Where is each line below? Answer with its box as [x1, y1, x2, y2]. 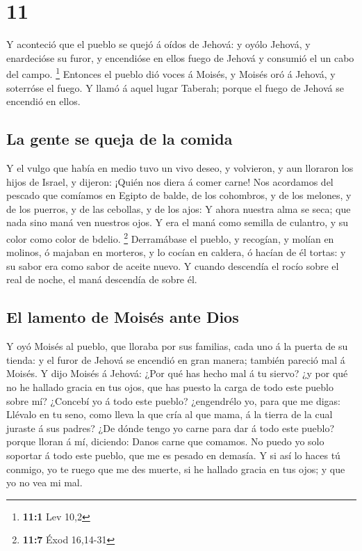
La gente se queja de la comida [6, 128, 233, 150]
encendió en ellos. [6, 94, 81, 109]
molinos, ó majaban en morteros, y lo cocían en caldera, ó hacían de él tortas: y [6, 245, 346, 259]
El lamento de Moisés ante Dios [6, 306, 239, 328]
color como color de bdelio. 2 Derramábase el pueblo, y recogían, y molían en [6, 229, 334, 246]
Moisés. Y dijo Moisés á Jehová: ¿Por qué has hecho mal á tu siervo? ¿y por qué [6, 366, 348, 381]
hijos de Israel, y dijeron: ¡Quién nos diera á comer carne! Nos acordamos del [6, 174, 334, 189]
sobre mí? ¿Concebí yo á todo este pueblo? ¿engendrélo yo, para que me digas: [6, 393, 340, 408]
